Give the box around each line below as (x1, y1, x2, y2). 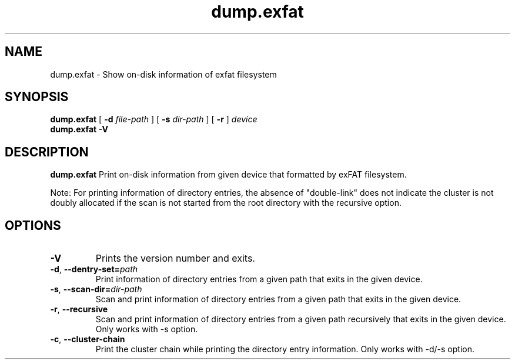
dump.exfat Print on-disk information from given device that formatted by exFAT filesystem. (50, 169, 407, 180)
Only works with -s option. (95, 324, 198, 335)
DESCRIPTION (5, 144, 89, 159)
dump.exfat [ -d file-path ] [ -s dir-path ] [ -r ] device (50, 114, 257, 125)
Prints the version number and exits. (95, 252, 255, 265)
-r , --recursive (50, 304, 108, 315)
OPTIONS (5, 218, 61, 233)
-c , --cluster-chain (50, 334, 125, 345)
